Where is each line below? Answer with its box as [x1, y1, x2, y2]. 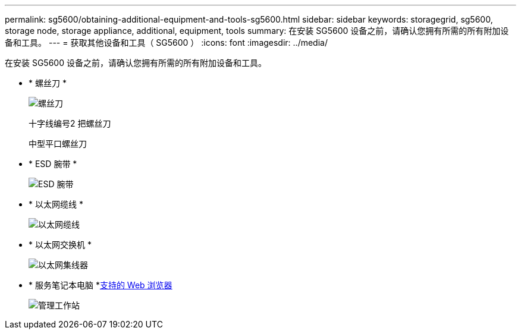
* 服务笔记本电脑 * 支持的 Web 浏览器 [29, 280, 172, 290]
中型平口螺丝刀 [29, 138, 87, 149]
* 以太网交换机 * [29, 240, 92, 250]
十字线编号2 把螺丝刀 [29, 118, 111, 128]
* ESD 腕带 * [29, 159, 77, 169]
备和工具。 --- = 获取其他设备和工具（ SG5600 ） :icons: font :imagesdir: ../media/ [5, 37, 328, 48]
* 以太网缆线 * [29, 199, 83, 209]
